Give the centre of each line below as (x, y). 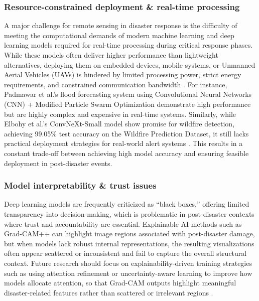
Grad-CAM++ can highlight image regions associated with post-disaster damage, (129, 234)
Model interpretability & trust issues (80, 185)
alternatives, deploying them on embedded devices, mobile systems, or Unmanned (130, 64)
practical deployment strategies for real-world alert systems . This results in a (123, 143)
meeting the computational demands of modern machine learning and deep (119, 35)
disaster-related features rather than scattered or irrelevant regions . (109, 292)
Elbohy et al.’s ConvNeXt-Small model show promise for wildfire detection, (119, 124)
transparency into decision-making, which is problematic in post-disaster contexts (129, 213)
